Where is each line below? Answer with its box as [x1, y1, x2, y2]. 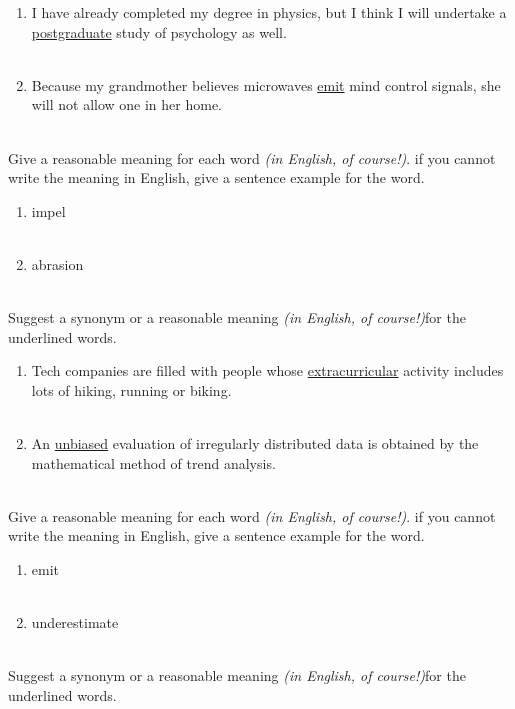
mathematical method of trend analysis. [31, 452, 276, 473]
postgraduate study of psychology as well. [31, 21, 287, 42]
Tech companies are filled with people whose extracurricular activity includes [31, 360, 504, 381]
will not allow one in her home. [31, 94, 223, 115]
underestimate [31, 612, 119, 633]
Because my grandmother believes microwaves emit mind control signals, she [31, 74, 501, 95]
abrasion [31, 253, 84, 274]
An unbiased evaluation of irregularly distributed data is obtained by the [31, 433, 479, 454]
